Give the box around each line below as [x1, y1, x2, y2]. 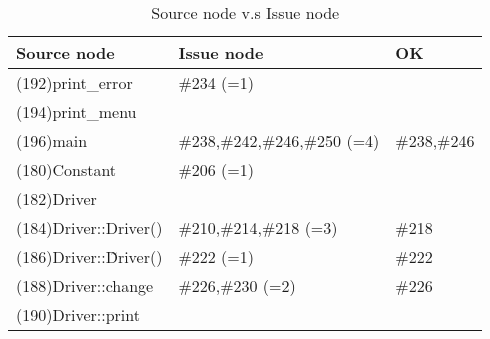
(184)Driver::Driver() [16, 216, 163, 239]
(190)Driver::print [16, 303, 140, 326]
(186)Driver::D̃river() [16, 245, 163, 268]
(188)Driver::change [16, 274, 154, 297]
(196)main [16, 129, 88, 152]
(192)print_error [16, 71, 133, 94]
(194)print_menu [16, 100, 137, 123]
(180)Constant [16, 158, 117, 181]
